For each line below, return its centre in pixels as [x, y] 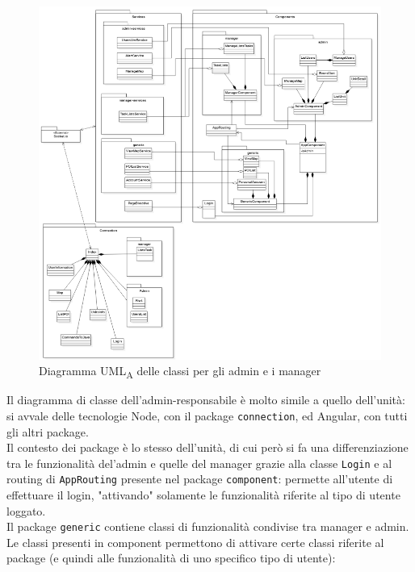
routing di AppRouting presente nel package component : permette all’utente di [200, 479]
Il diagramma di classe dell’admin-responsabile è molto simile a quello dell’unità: [206, 400]
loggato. [26, 510]
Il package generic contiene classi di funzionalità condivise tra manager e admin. [208, 526]
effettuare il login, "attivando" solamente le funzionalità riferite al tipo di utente [203, 495]
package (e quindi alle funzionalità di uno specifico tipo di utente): [171, 558]
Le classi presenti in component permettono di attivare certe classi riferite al [195, 542]
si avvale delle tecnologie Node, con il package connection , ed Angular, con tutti [207, 415]
